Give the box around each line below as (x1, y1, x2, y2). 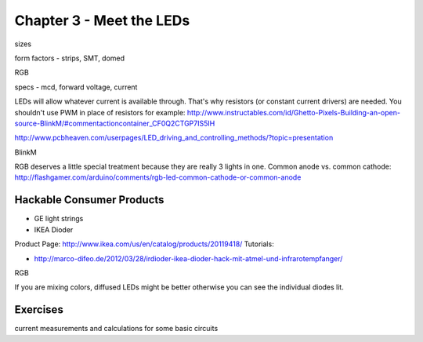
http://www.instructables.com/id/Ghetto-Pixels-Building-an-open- (186, 107, 401, 117)
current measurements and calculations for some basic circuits (14, 324, 219, 333)
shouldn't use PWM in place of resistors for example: (14, 107, 186, 117)
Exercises (14, 303, 64, 317)
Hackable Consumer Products (14, 193, 164, 207)
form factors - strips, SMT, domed (14, 53, 125, 63)
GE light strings (34, 214, 84, 224)
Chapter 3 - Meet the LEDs (14, 12, 190, 29)
